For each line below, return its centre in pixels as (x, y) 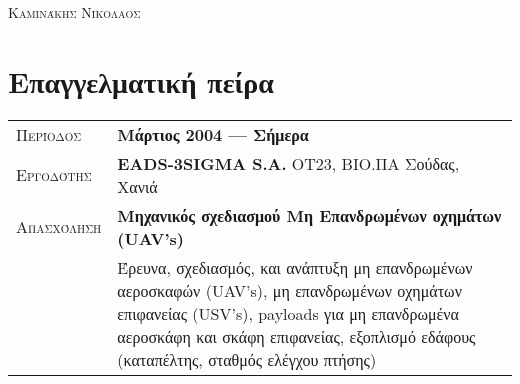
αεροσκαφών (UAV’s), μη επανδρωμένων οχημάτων (289, 290)
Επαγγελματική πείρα (141, 80)
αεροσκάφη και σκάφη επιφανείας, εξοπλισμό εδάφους (296, 336)
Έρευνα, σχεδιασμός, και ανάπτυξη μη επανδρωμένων (295, 267)
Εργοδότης (54, 175)
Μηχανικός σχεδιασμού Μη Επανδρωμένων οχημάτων (309, 215)
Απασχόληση (59, 227)
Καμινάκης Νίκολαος (74, 12)
